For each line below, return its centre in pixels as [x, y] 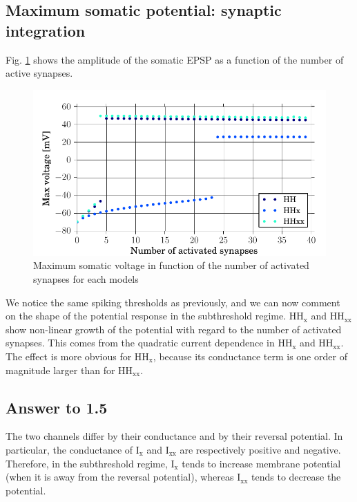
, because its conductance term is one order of [250, 356]
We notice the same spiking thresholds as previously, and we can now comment [173, 302]
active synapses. [39, 73]
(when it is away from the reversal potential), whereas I [123, 477]
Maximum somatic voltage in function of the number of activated [171, 265]
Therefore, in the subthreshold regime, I [90, 463]
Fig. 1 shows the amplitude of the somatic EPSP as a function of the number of [175, 59]
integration [46, 30]
